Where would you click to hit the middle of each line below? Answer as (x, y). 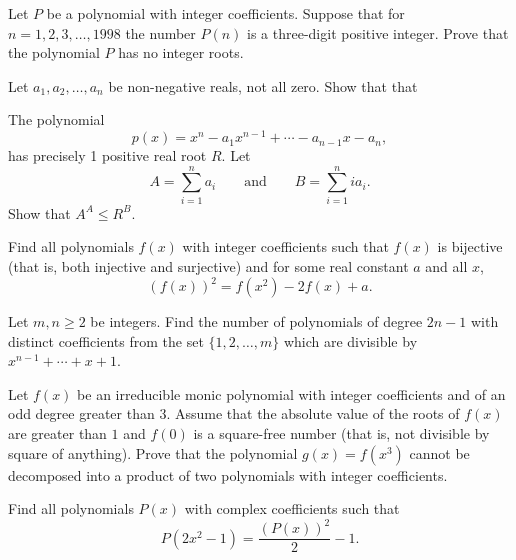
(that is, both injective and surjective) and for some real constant (208, 265)
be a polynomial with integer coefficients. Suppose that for (225, 13)
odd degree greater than (81, 413)
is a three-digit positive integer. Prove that (378, 32)
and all (446, 265)
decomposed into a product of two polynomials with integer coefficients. (228, 474)
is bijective (470, 246)
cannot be (439, 452)
